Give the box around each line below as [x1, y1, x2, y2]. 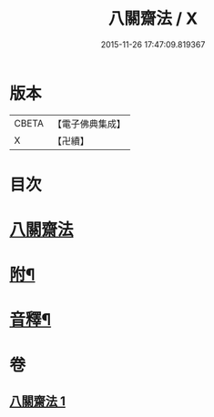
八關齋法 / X [107, 8, 199, 29]
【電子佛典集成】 [52, 117, 126, 130]
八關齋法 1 [9, 393, 66, 410]
